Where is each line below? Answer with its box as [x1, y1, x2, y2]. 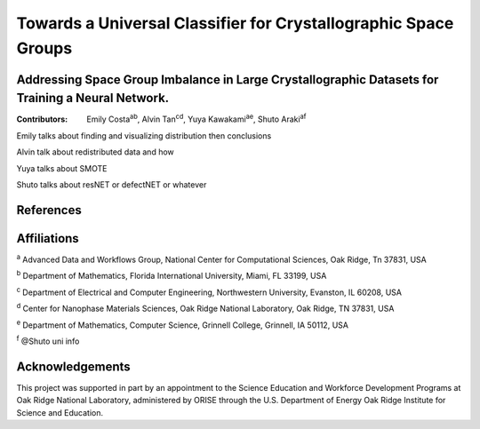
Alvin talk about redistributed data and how [16, 147, 175, 157]
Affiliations [16, 231, 79, 246]
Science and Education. [16, 407, 104, 417]
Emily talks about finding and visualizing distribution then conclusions [16, 130, 272, 141]
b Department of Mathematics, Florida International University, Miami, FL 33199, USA [16, 269, 327, 282]
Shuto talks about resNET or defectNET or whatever [16, 179, 207, 190]
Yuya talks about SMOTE [16, 163, 108, 173]
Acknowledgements [16, 359, 131, 374]
